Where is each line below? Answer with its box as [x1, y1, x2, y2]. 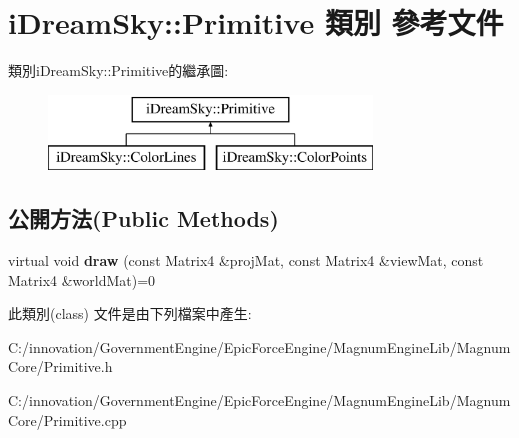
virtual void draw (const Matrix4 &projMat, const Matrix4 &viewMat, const [8, 250, 484, 271]
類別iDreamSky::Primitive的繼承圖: [8, 60, 229, 81]
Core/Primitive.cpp [8, 409, 127, 430]
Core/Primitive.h [8, 356, 113, 377]
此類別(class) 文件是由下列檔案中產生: [8, 303, 252, 324]
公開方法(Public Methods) [8, 203, 279, 234]
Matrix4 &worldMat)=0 [8, 269, 156, 290]
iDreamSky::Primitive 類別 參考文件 [8, 2, 504, 43]
